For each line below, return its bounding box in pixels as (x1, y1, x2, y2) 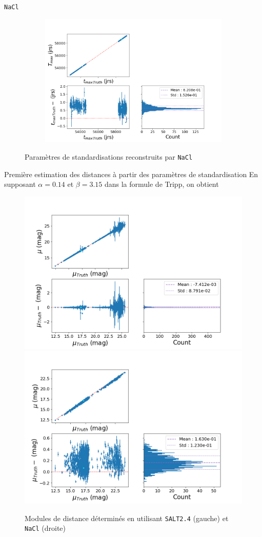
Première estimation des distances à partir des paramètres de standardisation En (4, 168, 258, 179)
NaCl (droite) (25, 523, 66, 533)
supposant (4, 179, 36, 189)
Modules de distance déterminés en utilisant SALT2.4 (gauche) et (25, 512, 229, 523)
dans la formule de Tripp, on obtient (104, 179, 219, 189)
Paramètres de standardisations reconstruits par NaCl (25, 151, 193, 162)
